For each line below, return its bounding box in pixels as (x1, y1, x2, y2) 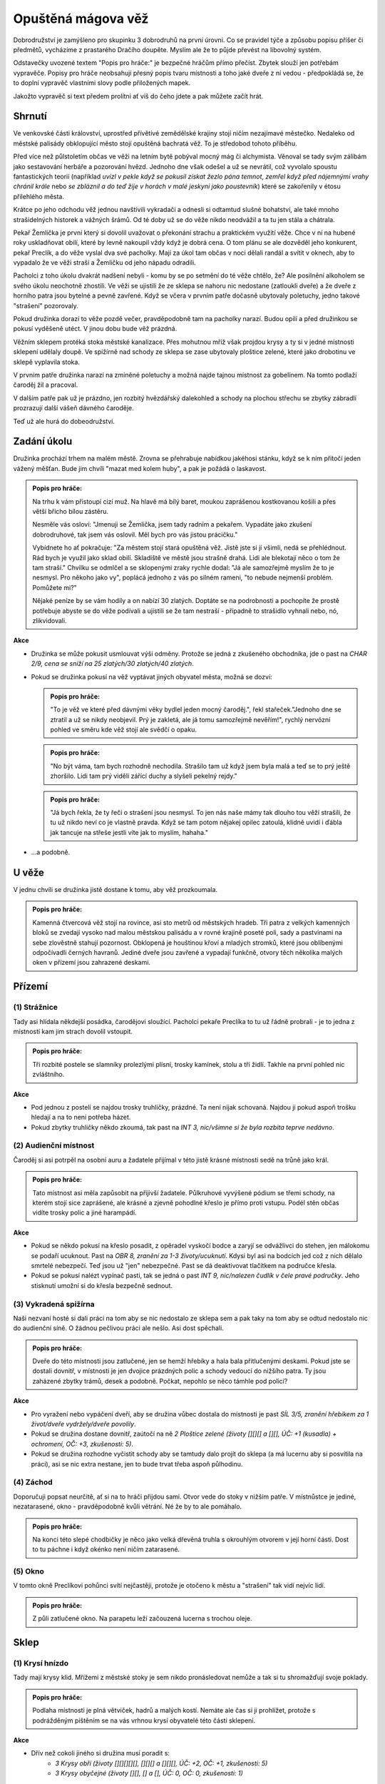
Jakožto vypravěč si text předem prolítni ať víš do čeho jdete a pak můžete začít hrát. (13, 91, 264, 100)
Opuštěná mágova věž (13, 11, 149, 26)
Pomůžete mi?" (32, 583, 78, 592)
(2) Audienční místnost (13, 1140, 95, 1150)
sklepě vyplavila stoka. (13, 358, 80, 366)
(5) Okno (13, 1566, 44, 1576)
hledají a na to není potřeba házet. (31, 1113, 131, 1122)
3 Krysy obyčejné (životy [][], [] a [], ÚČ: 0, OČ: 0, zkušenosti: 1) (55, 1769, 244, 1778)
